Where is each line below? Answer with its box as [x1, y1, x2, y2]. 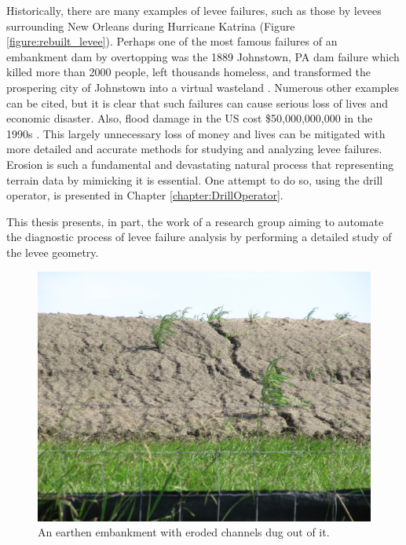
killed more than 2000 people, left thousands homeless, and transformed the [6, 64, 371, 80]
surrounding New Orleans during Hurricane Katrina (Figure [6, 17, 295, 34]
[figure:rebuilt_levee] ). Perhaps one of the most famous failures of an [6, 33, 338, 49]
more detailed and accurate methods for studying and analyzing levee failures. [6, 141, 382, 157]
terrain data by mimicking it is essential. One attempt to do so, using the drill [6, 171, 383, 188]
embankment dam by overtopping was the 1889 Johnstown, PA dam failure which [6, 48, 400, 64]
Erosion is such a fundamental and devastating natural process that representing [6, 155, 394, 172]
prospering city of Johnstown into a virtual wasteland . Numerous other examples [6, 79, 400, 95]
